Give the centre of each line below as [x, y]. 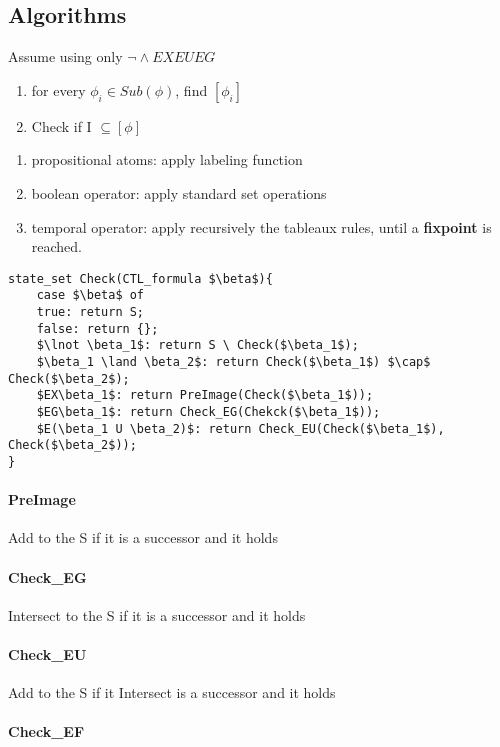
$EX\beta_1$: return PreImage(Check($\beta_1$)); [205, 395]
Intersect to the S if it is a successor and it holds [157, 614]
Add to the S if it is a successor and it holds [143, 537]
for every [58, 89]
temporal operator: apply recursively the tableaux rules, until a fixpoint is [261, 226]
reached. [57, 246]
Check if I [61, 125]
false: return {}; [97, 328]
